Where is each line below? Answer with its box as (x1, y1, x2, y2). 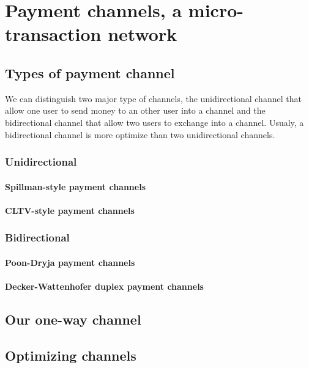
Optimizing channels (5, 345, 136, 364)
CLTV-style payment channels (5, 204, 135, 216)
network (108, 21, 177, 46)
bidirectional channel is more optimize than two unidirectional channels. (5, 128, 275, 141)
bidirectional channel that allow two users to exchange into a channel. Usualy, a (5, 116, 304, 128)
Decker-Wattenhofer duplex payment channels (5, 279, 204, 292)
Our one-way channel (5, 309, 141, 328)
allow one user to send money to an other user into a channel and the (5, 104, 266, 117)
